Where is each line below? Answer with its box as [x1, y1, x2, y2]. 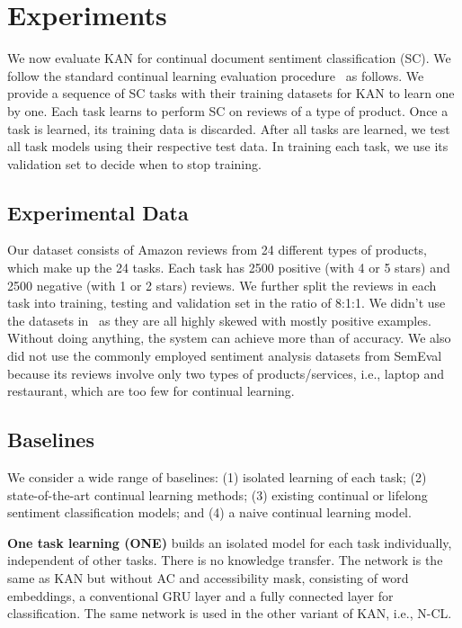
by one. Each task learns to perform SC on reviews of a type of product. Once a [7, 101, 449, 120]
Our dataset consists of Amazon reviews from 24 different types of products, [7, 240, 427, 259]
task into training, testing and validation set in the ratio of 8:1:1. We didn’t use [7, 293, 446, 312]
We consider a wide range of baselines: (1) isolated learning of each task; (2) [7, 468, 427, 487]
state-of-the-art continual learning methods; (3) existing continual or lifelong [7, 485, 428, 504]
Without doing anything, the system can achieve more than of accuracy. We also [7, 328, 451, 347]
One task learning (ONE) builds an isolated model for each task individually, [7, 533, 452, 552]
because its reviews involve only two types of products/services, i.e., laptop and [7, 363, 444, 382]
